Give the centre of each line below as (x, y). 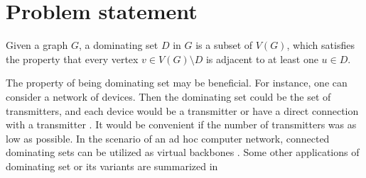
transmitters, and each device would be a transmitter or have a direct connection (182, 110)
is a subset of (224, 45)
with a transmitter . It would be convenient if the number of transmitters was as (181, 124)
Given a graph (37, 45)
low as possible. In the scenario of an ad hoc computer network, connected (168, 138)
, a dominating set (118, 45)
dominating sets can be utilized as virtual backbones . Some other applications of (183, 152)
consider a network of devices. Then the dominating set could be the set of (168, 96)
